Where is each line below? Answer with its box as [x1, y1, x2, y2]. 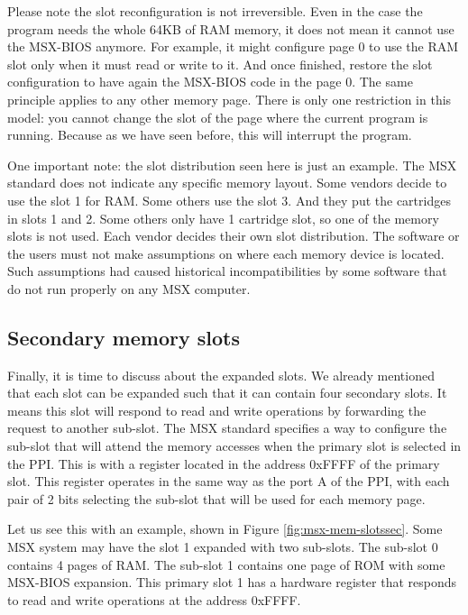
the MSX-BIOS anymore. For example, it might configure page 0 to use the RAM [7, 37, 459, 56]
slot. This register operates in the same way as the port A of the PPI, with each [7, 472, 450, 491]
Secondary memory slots [7, 323, 240, 351]
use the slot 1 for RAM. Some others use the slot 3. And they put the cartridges [7, 190, 451, 209]
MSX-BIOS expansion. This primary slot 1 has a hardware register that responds [7, 573, 457, 592]
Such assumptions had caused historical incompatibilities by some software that [7, 262, 447, 280]
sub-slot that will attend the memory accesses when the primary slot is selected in [7, 436, 462, 455]
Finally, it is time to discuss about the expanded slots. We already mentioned [7, 365, 435, 384]
